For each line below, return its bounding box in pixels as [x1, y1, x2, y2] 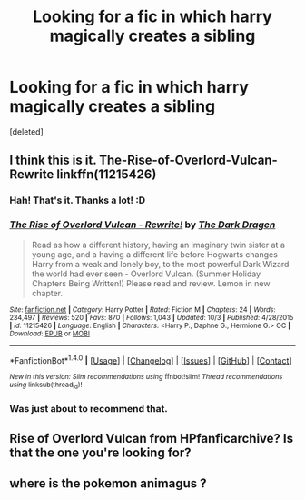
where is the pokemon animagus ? [9, 475, 207, 492]
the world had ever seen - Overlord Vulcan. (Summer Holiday [31, 268, 261, 279]
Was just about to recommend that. [9, 403, 168, 415]
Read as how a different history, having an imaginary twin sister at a [31, 239, 286, 250]
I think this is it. [9, 153, 97, 168]
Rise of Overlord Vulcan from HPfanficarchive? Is [9, 430, 293, 446]
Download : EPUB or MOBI [9, 329, 91, 338]
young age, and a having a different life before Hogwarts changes [31, 248, 279, 260]
